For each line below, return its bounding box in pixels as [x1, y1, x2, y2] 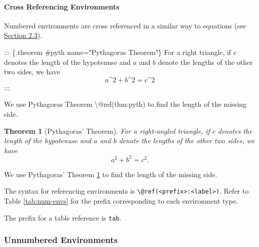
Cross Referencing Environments [4, 1, 119, 11]
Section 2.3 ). [4, 30, 42, 40]
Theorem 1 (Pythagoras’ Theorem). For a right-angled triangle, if [4, 125, 210, 136]
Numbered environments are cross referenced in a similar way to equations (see [4, 20, 246, 30]
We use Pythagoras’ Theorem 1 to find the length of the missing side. [4, 169, 217, 179]
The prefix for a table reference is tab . [4, 212, 121, 223]
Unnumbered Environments [4, 234, 118, 246]
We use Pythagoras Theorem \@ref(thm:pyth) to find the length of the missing [4, 99, 246, 109]
